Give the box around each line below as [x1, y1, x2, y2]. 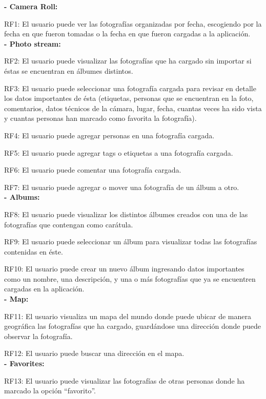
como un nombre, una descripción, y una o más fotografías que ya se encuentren [4, 273, 256, 284]
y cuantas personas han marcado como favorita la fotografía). [4, 113, 197, 123]
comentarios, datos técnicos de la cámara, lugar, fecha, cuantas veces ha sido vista [4, 102, 262, 113]
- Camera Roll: [4, 1, 58, 11]
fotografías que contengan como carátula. [4, 219, 133, 229]
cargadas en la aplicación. [4, 283, 85, 294]
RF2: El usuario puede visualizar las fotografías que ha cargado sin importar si [4, 55, 252, 66]
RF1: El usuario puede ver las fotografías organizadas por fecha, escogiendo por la [4, 18, 262, 29]
